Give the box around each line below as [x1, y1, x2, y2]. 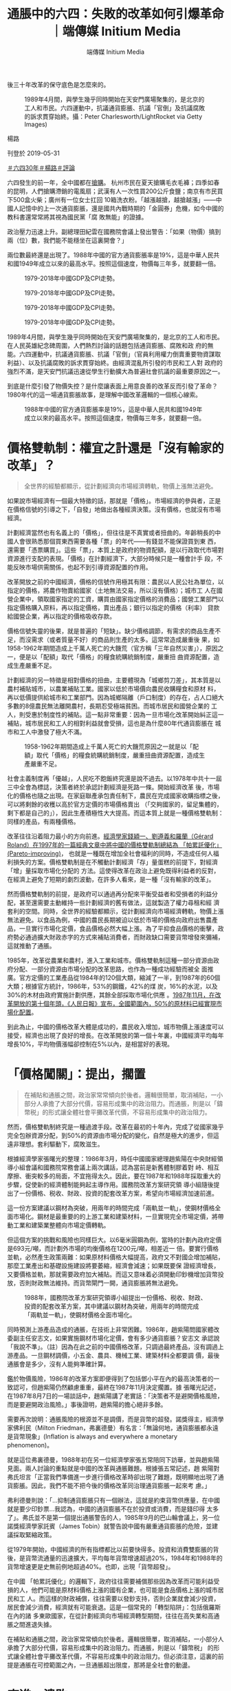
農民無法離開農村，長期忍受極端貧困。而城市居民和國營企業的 [34, 702, 210, 710]
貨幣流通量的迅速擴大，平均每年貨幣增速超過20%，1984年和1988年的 [25, 1554, 223, 1562]
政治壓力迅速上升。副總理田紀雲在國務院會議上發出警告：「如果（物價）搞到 [7, 227, 221, 235]
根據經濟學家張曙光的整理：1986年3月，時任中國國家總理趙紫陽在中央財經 [7, 1154, 218, 1163]
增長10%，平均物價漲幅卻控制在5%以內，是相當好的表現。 [7, 1040, 174, 1048]
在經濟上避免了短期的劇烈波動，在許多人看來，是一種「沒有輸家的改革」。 [7, 875, 215, 883]
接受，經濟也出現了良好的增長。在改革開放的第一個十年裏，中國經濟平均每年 [7, 1031, 224, 1039]
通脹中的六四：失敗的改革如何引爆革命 [7, 6, 225, 22]
